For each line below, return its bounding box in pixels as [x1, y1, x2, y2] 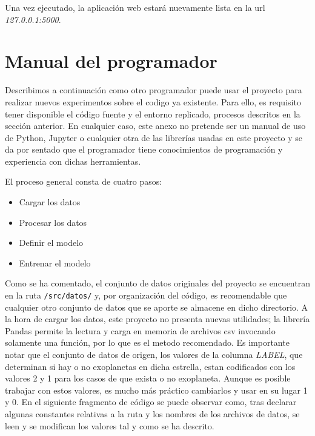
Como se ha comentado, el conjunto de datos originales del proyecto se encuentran [5, 277, 310, 289]
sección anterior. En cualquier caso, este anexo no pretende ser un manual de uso [5, 119, 306, 132]
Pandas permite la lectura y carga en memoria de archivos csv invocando [5, 324, 276, 337]
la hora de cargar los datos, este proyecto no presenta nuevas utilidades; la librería [5, 312, 310, 325]
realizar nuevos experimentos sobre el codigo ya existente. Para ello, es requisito [5, 95, 301, 108]
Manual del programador [5, 48, 217, 73]
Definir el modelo [19, 236, 84, 249]
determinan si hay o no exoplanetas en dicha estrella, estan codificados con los [5, 360, 296, 372]
